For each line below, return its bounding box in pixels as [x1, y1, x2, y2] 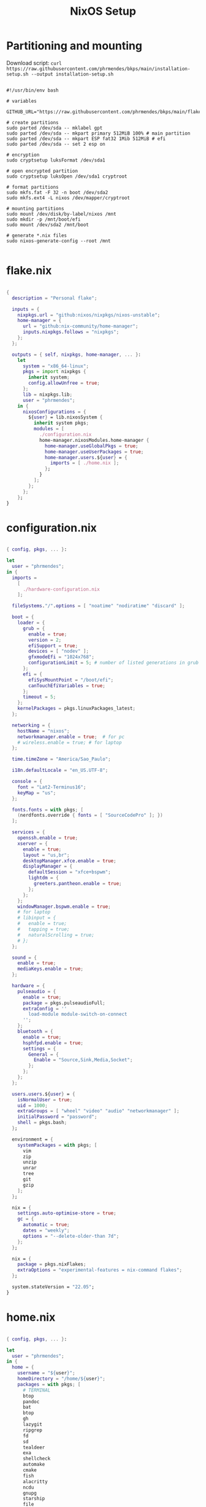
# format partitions [6, 184, 59, 190]
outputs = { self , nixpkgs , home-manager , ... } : [12, 352, 142, 358]
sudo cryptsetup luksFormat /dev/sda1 [6, 157, 105, 163]
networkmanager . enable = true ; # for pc [17, 733, 124, 740]
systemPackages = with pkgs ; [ [17, 1142, 97, 1148]
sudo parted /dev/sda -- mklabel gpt [6, 125, 103, 131]
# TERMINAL [22, 1387, 51, 1393]
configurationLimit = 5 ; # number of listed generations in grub [28, 659, 199, 666]
